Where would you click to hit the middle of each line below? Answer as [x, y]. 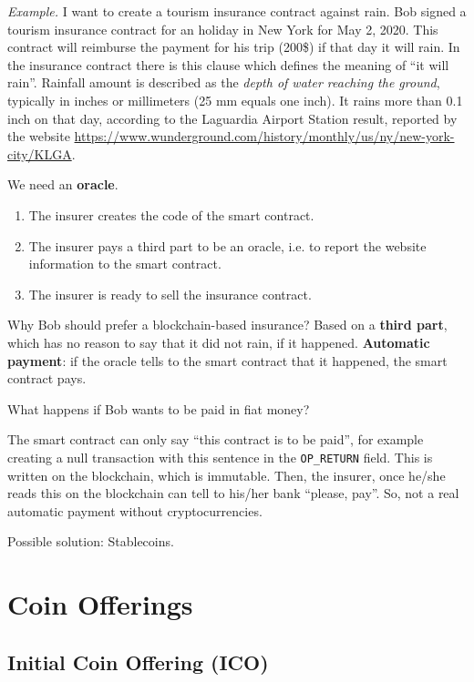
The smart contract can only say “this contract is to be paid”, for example [216, 439]
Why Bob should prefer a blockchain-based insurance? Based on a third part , [227, 325]
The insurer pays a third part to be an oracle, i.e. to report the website [227, 245]
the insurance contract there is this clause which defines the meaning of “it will [228, 64]
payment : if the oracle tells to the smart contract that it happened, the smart [227, 360]
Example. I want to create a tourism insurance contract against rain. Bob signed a [237, 11]
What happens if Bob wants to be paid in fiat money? [159, 408]
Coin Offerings [100, 604]
